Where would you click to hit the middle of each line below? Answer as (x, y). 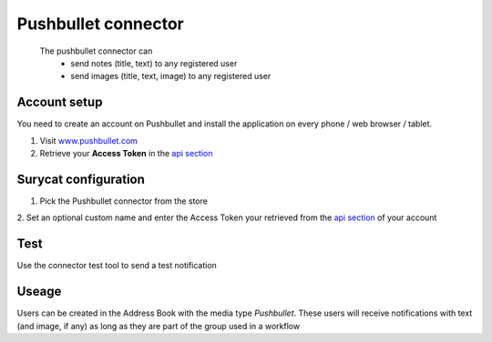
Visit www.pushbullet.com (89, 140)
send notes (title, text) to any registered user (154, 63)
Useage (39, 292)
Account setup (60, 102)
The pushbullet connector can (96, 51)
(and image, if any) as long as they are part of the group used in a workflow (159, 326)
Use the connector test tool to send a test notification (117, 266)
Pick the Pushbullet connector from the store (124, 201)
